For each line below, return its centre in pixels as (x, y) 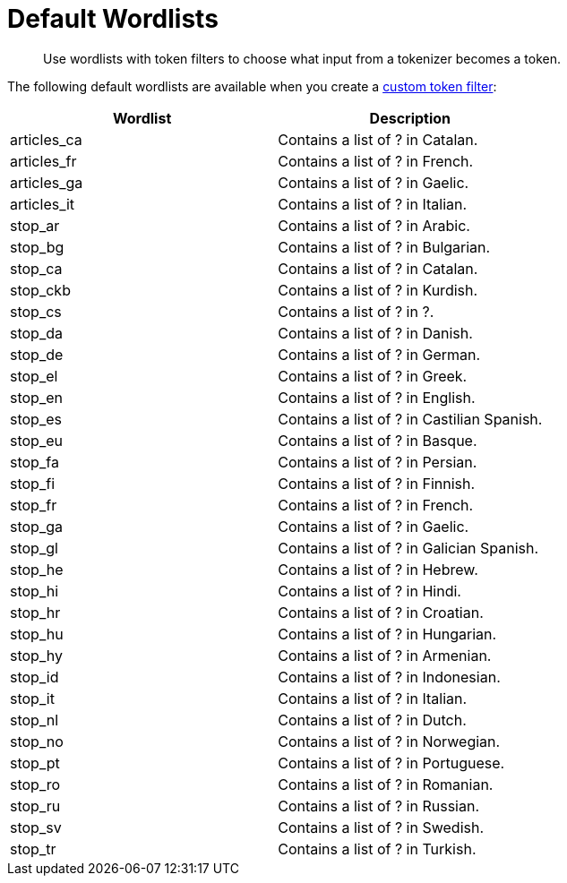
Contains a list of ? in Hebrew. (378, 569)
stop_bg (37, 247)
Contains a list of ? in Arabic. (374, 225)
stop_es (36, 419)
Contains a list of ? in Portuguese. (391, 763)
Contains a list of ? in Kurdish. (378, 290)
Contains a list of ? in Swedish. (381, 827)
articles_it (43, 204)
